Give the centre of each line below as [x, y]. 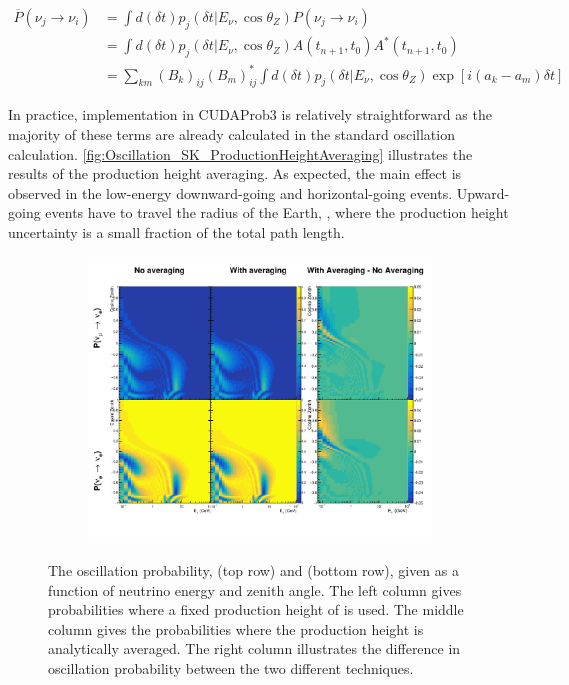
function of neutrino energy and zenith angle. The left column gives [255, 589]
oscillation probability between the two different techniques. [231, 668]
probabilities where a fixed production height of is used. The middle [256, 609]
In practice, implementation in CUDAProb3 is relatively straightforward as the [250, 114]
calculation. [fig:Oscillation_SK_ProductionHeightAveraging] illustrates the [240, 153]
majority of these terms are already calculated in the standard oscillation [231, 134]
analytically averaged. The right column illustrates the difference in [254, 648]
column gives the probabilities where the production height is [236, 628]
